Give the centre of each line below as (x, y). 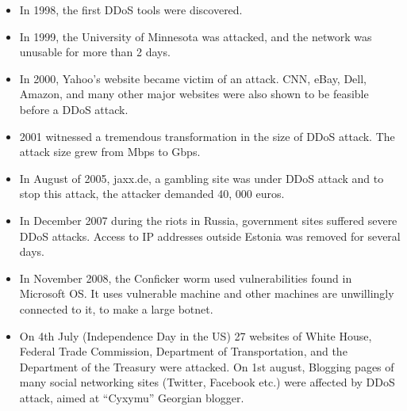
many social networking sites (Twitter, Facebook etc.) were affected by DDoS (207, 382)
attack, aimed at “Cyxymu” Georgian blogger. (132, 397)
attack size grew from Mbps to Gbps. (110, 152)
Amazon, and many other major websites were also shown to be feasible (194, 94)
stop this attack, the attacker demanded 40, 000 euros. (152, 194)
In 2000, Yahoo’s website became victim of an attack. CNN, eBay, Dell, (193, 78)
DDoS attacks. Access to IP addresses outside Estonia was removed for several (210, 236)
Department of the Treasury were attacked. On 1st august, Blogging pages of (207, 366)
